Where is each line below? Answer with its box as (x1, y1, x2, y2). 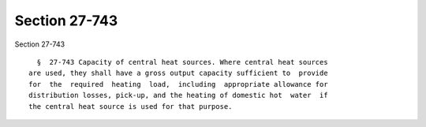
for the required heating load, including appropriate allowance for (28, 80, 328, 88)
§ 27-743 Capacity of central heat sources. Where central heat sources (36, 58, 328, 66)
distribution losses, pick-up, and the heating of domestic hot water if (28, 91, 328, 100)
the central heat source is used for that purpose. (28, 102, 233, 110)
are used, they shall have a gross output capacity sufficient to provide (28, 69, 328, 78)
